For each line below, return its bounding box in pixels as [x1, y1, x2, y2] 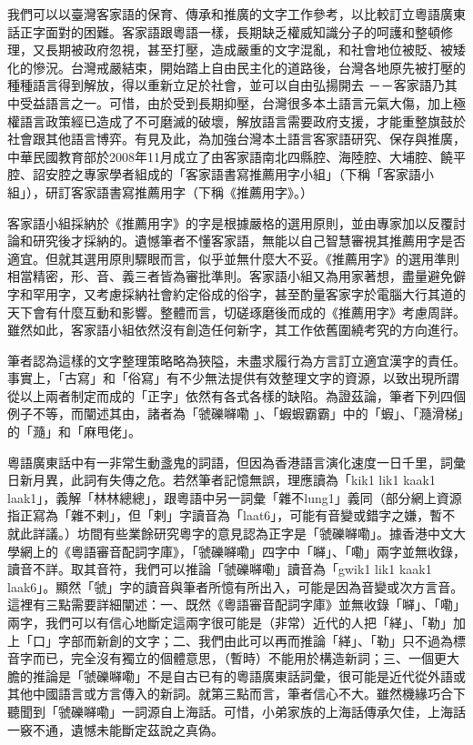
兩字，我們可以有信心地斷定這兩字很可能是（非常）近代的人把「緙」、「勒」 [7, 613, 453, 631]
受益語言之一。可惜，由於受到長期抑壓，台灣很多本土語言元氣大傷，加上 [19, 93, 453, 112]
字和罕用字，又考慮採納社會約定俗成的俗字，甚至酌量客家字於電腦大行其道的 [7, 284, 466, 303]
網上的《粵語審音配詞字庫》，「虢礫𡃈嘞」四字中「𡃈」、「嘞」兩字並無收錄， [19, 541, 466, 560]
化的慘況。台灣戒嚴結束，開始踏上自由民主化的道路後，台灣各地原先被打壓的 [7, 57, 466, 76]
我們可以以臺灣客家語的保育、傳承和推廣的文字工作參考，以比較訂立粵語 [7, 5, 440, 23]
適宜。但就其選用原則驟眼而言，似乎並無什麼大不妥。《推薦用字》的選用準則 [7, 248, 459, 267]
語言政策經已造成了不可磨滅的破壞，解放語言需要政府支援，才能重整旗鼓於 [19, 111, 466, 130]
